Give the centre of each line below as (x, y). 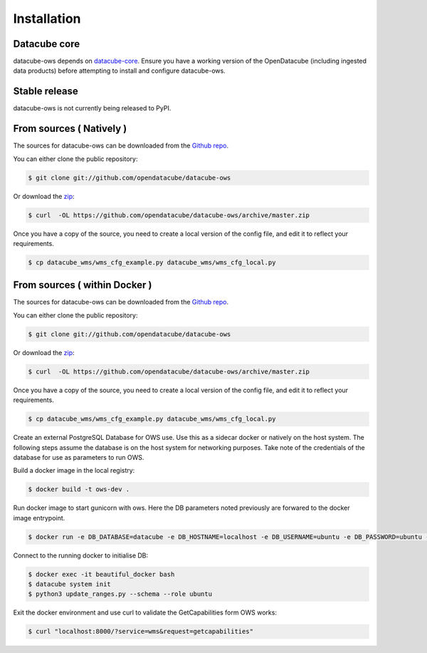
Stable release (46, 92)
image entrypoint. (39, 518)
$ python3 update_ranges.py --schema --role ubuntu (120, 594)
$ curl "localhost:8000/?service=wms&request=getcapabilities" (141, 632)
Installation (47, 19)
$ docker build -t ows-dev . (79, 489)
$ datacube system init (70, 584)
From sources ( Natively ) (70, 129)
